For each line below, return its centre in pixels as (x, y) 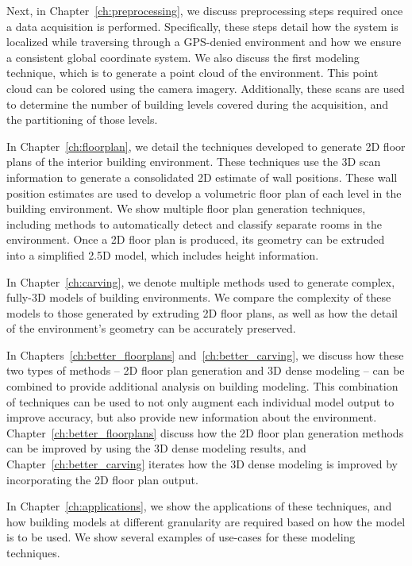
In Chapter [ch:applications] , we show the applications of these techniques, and (199, 506)
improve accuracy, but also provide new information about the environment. (192, 417)
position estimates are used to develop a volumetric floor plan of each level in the (204, 193)
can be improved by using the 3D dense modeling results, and (156, 448)
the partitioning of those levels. (82, 119)
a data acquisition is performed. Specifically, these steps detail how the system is (202, 26)
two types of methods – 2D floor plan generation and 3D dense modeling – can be (206, 370)
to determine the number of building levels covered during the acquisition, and (198, 104)
